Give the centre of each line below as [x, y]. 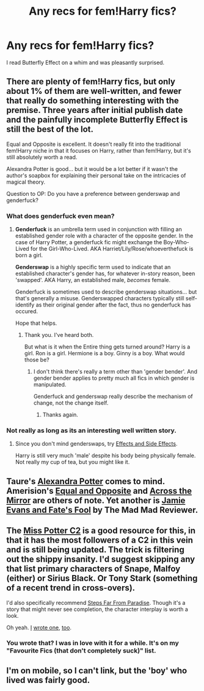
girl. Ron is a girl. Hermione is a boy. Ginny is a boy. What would [104, 353]
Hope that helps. [36, 323]
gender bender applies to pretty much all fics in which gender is [114, 378]
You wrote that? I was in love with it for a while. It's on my [93, 643]
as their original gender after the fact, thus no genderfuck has [113, 305]
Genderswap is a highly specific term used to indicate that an [93, 267]
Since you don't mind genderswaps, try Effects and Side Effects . [96, 444]
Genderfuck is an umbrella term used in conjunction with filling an [98, 230]
